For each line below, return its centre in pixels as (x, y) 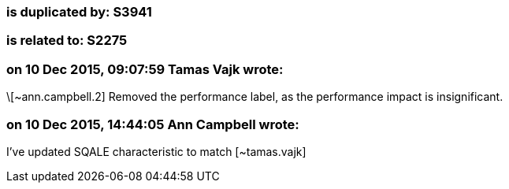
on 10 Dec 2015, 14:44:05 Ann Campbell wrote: (153, 124)
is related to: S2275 (67, 41)
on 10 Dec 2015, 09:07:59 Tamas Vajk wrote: (145, 69)
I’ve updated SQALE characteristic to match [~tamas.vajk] (156, 151)
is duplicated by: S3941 (79, 12)
